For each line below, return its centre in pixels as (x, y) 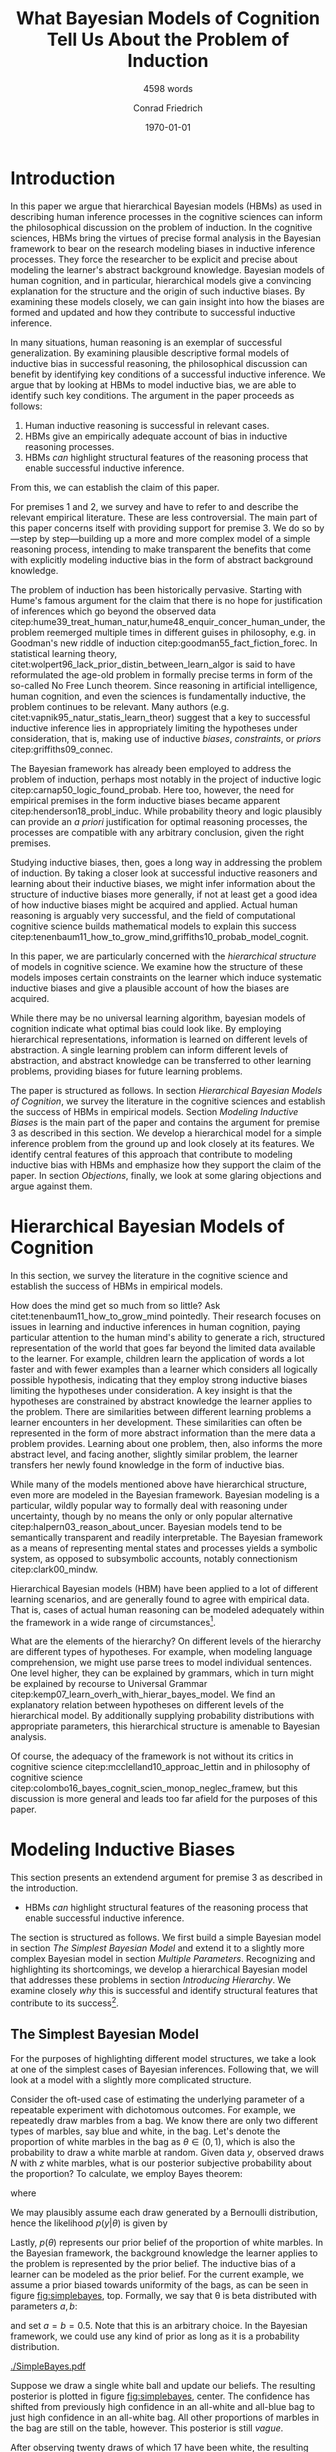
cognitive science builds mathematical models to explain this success (153, 926)
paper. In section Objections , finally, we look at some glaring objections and (166, 1175)
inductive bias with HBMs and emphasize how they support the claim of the (166, 1164)
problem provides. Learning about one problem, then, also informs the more (166, 1443)
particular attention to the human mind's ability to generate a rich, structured (168, 1337)
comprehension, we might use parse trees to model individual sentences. (161, 1663)
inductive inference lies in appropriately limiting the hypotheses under (154, 728)
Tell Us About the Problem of (168, 39)
